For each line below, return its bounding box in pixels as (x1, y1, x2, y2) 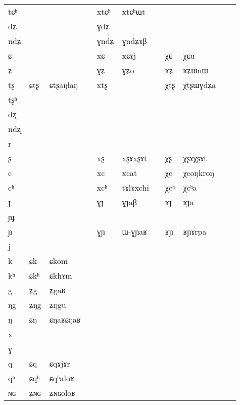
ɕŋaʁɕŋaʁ (49, 313, 81, 325)
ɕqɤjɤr (49, 357, 70, 369)
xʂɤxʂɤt (122, 152, 148, 164)
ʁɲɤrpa (183, 226, 207, 237)
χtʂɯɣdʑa (183, 79, 216, 91)
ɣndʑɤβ (122, 35, 147, 47)
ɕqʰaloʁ (49, 372, 74, 384)
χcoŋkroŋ (183, 167, 214, 178)
